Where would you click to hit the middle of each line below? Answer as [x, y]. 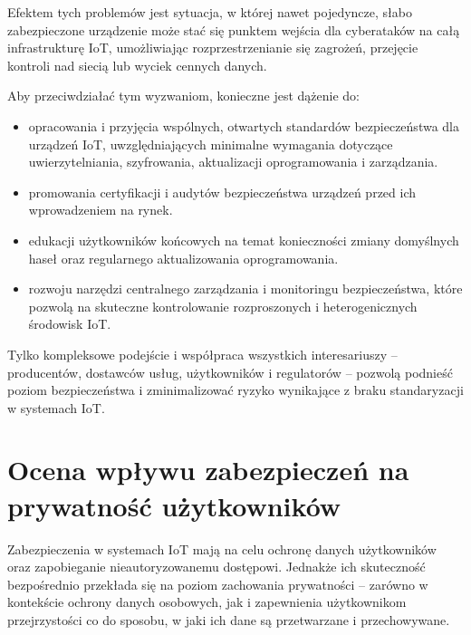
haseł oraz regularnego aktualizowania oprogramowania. [183, 258]
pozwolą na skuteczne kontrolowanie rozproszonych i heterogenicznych [223, 306]
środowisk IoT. [70, 324]
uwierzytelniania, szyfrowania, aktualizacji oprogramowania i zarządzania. [233, 162]
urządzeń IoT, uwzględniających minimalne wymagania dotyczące [211, 144]
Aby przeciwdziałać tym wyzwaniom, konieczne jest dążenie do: [183, 96]
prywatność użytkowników [174, 505]
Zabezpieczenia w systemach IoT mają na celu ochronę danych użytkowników [222, 548]
